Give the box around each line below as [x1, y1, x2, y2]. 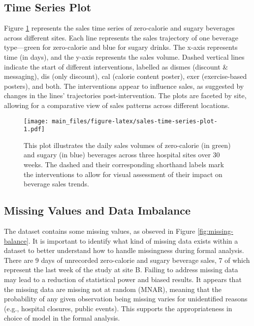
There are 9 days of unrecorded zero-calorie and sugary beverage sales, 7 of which [4, 254, 250, 265]
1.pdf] [24, 126, 45, 133]
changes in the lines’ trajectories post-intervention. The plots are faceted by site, [4, 90, 247, 101]
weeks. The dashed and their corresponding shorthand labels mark [24, 159, 224, 170]
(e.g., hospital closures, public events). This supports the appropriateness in [4, 303, 232, 313]
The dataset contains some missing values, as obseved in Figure [4, 226, 195, 236]
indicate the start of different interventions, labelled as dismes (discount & [4, 61, 228, 72]
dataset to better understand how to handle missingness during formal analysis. [4, 245, 244, 255]
